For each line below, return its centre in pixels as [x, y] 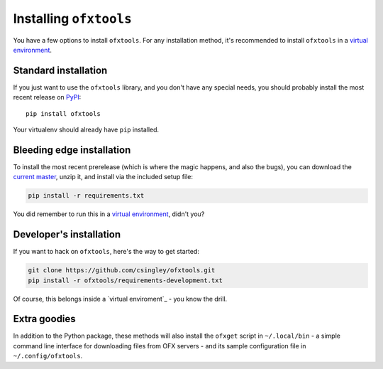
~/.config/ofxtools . [48, 356]
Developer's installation [67, 235]
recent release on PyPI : [47, 97]
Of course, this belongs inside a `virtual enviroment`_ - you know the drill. [120, 299]
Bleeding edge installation [72, 150]
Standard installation [60, 70]
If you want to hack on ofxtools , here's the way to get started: [106, 252]
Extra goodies [44, 319]
